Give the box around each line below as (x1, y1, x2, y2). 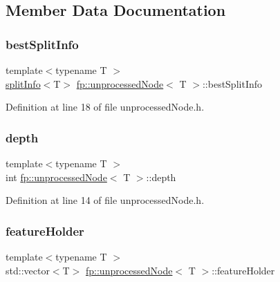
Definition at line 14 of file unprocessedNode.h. (6, 193, 205, 207)
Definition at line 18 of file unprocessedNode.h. (6, 100, 205, 114)
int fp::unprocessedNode (6, 169, 107, 184)
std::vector (6, 263, 50, 277)
